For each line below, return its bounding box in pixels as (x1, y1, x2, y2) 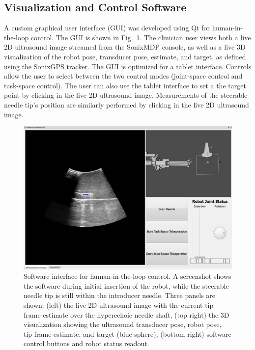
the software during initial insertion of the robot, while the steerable (24, 280, 229, 291)
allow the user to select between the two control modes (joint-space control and (4, 71, 243, 81)
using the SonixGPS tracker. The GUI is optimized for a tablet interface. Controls (4, 61, 252, 71)
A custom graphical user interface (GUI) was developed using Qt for (4, 23, 210, 33)
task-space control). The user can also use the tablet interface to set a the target (4, 80, 246, 90)
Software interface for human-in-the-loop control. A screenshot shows (24, 271, 231, 281)
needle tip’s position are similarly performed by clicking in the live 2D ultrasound (4, 99, 249, 109)
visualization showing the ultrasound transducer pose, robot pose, (24, 319, 222, 329)
